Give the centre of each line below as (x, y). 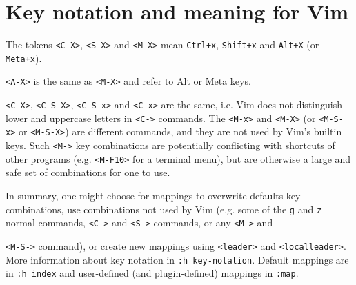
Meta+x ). (24, 58)
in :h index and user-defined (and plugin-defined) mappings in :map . (152, 273)
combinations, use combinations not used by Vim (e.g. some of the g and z (164, 209)
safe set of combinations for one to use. (88, 172)
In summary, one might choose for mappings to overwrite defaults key (153, 195)
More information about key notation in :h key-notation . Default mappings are (177, 259)
